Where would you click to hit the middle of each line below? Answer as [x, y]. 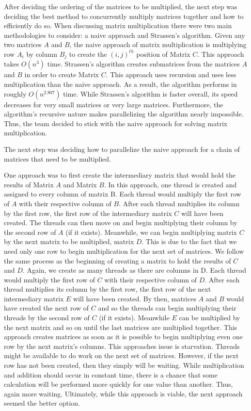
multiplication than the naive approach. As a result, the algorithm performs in [120, 84]
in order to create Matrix [62, 74]
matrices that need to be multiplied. [58, 158]
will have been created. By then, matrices [135, 298]
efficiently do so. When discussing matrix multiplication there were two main [118, 25]
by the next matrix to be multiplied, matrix [69, 241]
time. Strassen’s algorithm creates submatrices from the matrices [143, 64]
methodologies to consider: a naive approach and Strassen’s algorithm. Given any [125, 35]
